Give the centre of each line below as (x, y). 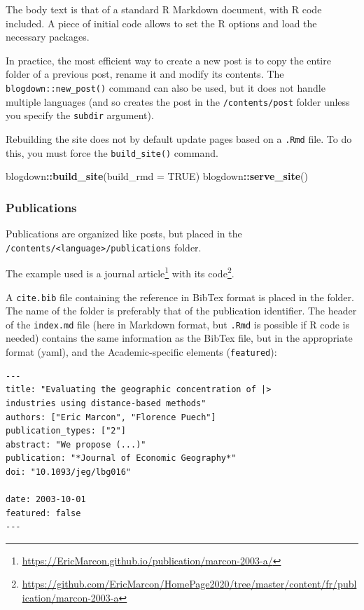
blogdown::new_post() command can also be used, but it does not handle (166, 87)
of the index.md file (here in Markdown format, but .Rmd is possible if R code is (177, 324)
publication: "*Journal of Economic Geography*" (121, 458)
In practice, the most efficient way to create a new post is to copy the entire (168, 60)
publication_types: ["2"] (66, 431)
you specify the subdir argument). (80, 115)
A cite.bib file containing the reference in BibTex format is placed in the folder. (180, 297)
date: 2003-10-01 (46, 500)
